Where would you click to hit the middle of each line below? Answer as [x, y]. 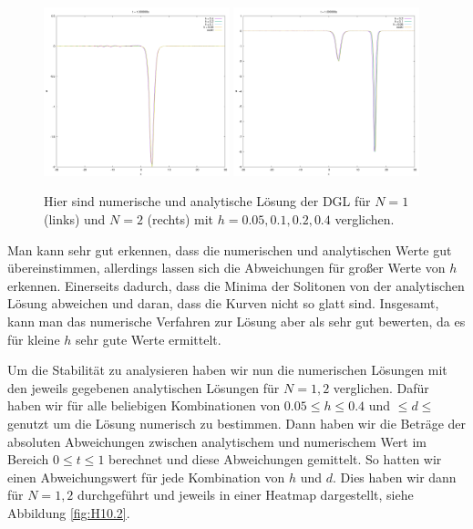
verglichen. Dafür [381, 387]
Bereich [28, 459]
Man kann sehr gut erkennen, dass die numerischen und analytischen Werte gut [230, 249]
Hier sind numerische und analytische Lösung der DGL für [207, 201]
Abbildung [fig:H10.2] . [69, 512]
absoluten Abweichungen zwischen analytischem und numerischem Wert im [217, 441]
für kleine [34, 339]
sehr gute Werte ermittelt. [149, 339]
